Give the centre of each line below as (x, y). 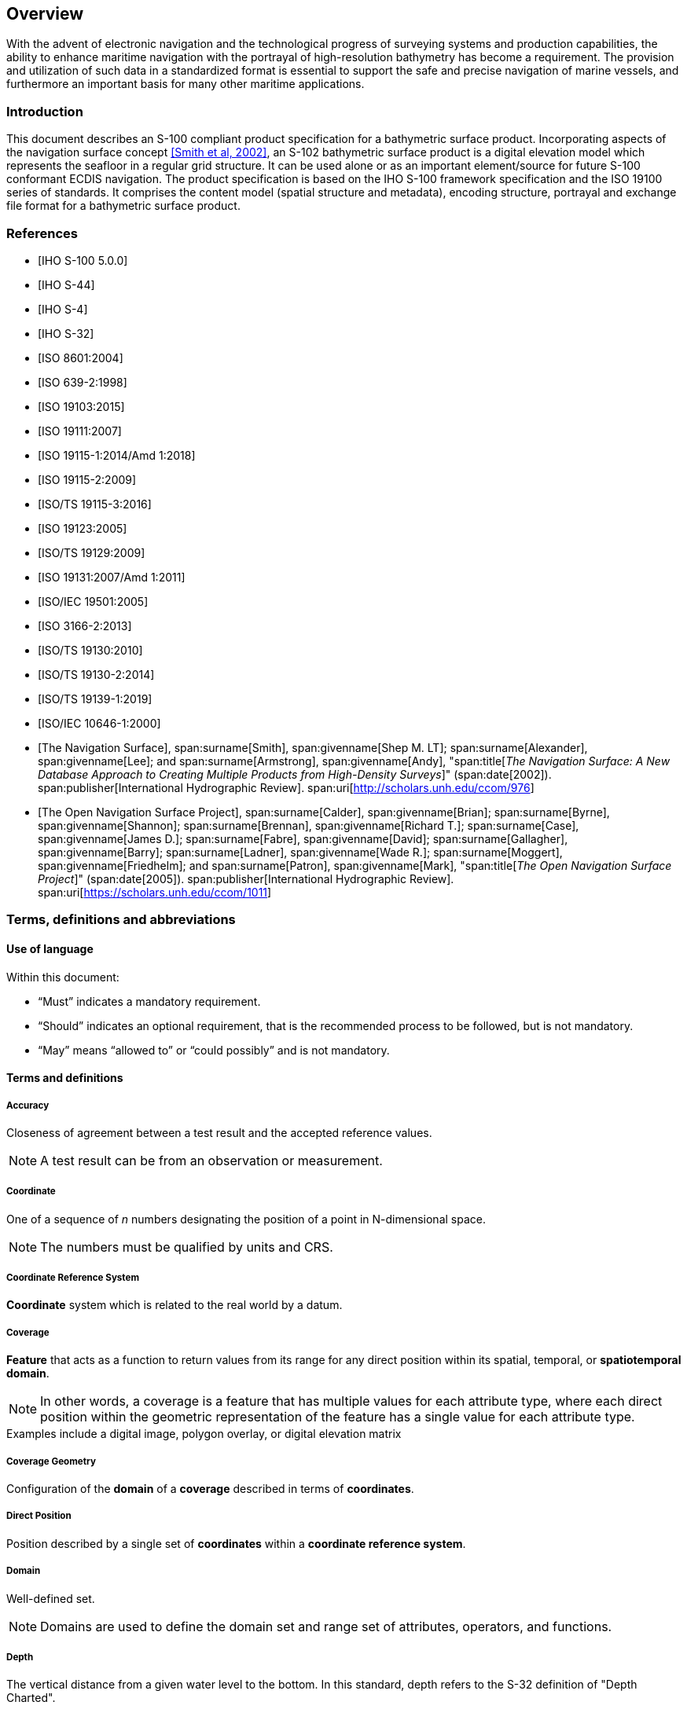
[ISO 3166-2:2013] (85, 625)
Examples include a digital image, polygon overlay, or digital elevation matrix (204, 1434)
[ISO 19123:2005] (83, 528)
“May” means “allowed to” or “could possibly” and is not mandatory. (214, 1050)
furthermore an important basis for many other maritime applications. (186, 84)
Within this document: (63, 977)
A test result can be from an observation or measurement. (211, 1160)
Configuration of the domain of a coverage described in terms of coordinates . (210, 1489)
